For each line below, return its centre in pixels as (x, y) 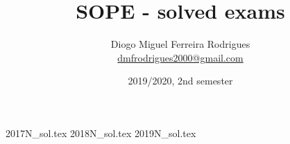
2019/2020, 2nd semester (180, 81)
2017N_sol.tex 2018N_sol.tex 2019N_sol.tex (101, 133)
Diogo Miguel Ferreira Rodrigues (180, 44)
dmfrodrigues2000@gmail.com (180, 57)
